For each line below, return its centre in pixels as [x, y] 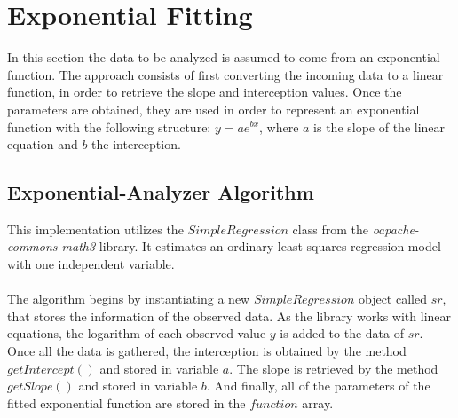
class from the [330, 229]
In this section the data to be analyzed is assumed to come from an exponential [224, 57]
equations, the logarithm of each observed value [137, 333]
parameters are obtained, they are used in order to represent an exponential [213, 109]
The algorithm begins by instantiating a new [129, 299]
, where [279, 126]
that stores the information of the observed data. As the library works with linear [229, 315]
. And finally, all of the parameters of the [318, 386]
